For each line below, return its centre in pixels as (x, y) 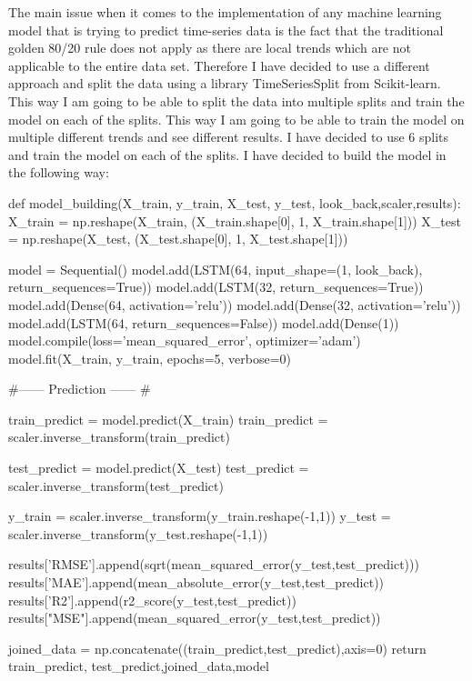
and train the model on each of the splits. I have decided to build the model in (227, 154)
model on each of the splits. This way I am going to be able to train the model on (236, 119)
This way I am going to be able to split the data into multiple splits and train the (236, 100)
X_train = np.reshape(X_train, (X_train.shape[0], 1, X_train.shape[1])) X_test (235, 220)
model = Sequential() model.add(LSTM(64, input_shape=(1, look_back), (216, 269)
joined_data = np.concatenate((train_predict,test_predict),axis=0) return (217, 648)
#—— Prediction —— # (80, 389)
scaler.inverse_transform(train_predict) (119, 437)
